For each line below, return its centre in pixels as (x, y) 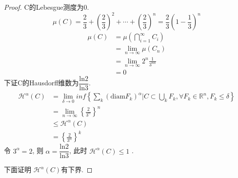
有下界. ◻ (77, 169)
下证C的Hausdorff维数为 (41, 83)
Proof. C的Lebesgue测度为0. (47, 7)
